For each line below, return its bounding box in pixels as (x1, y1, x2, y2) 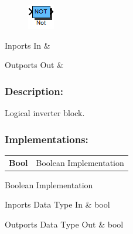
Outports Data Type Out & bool (5, 218, 124, 230)
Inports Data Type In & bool (5, 198, 110, 211)
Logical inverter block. (5, 107, 85, 118)
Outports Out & (5, 59, 64, 71)
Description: (5, 83, 63, 98)
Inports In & (5, 39, 50, 51)
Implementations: (5, 131, 88, 146)
